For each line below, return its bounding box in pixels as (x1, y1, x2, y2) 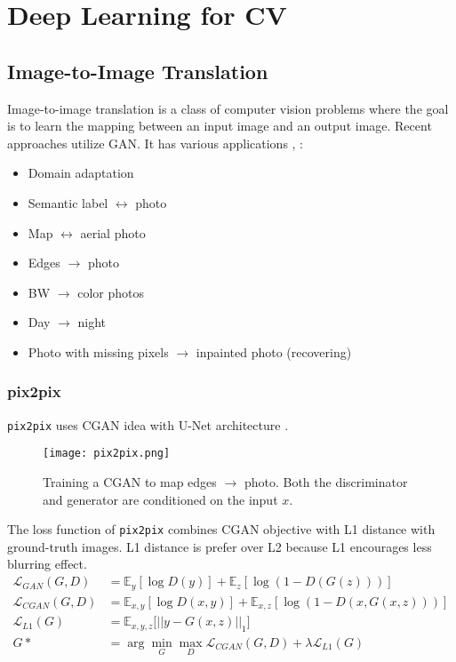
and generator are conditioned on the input (43, 490, 278, 508)
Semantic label (28, 193, 108, 211)
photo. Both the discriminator (244, 473, 408, 491)
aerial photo (80, 223, 146, 242)
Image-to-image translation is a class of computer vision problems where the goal (7, 99, 449, 117)
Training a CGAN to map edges (43, 473, 217, 491)
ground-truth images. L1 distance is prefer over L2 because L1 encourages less (7, 537, 432, 555)
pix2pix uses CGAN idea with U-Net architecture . (7, 415, 289, 434)
